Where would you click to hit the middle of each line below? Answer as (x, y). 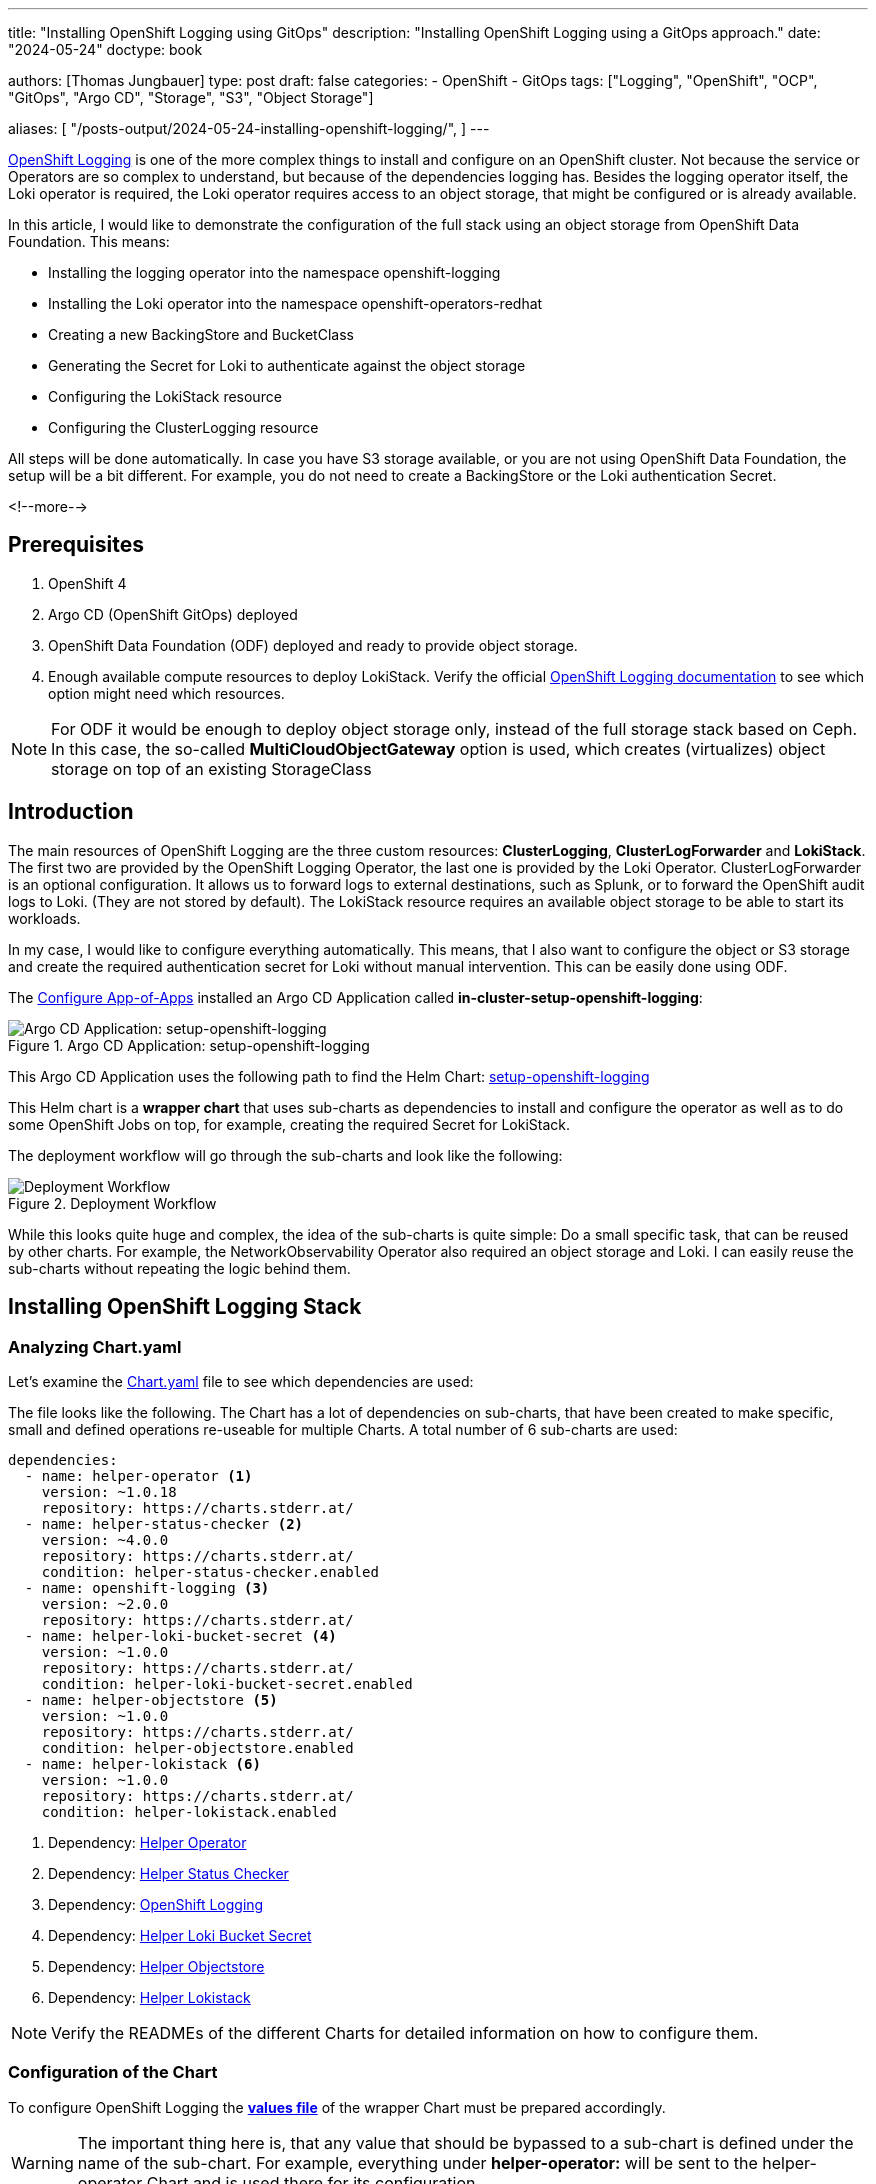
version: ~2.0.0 (105, 1603)
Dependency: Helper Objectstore (156, 1966)
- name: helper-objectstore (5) (151, 1699)
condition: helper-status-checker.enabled (210, 1571)
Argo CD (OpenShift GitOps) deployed (173, 614)
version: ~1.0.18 (109, 1491)
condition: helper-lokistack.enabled (189, 1811)
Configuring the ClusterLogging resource (183, 427)
